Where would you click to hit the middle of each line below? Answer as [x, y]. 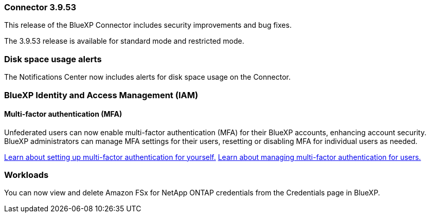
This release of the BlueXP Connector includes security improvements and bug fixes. [148, 25]
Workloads [26, 175]
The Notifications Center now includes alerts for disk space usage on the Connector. [147, 77]
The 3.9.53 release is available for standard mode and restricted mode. [124, 41]
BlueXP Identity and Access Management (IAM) [101, 95]
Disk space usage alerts [53, 59]
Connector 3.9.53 [40, 7]
